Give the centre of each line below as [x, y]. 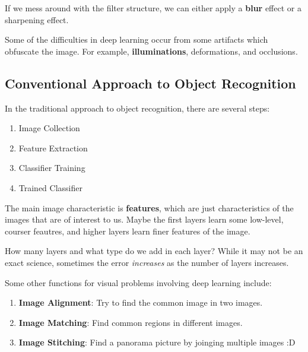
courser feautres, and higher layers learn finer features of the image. [128, 231]
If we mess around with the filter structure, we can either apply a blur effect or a [153, 8]
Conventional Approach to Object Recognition [150, 83]
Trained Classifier [50, 187]
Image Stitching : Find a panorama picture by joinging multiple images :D [157, 342]
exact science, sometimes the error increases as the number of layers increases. [147, 262]
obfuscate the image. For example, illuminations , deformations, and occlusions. [151, 51]
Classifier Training [52, 168]
